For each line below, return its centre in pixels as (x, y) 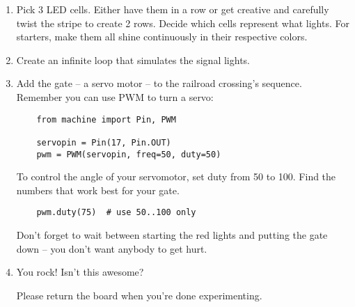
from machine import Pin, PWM (106, 119)
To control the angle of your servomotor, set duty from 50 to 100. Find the (176, 176)
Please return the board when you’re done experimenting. (139, 295)
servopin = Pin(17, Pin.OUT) (104, 142)
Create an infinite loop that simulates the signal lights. (133, 60)
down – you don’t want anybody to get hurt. (112, 248)
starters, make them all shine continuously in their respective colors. (162, 37)
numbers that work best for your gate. (98, 190)
